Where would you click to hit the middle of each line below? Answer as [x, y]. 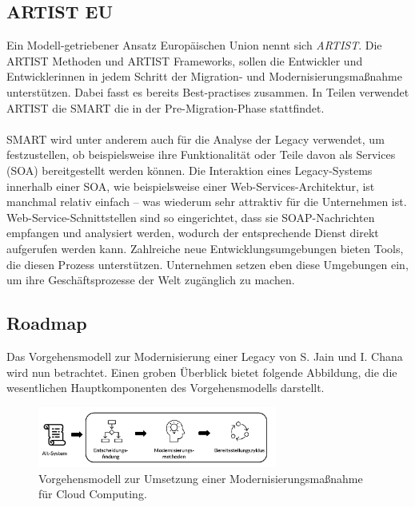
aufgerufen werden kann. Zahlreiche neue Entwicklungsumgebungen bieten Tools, [205, 248]
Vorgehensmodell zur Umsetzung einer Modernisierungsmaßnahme [201, 478]
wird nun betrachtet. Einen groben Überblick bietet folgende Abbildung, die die [202, 372]
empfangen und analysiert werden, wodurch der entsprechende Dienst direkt [193, 233]
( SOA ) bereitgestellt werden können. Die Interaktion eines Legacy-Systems [190, 170]
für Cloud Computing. [93, 494]
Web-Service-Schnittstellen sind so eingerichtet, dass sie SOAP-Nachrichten [191, 217]
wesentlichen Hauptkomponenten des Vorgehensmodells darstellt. [166, 388]
